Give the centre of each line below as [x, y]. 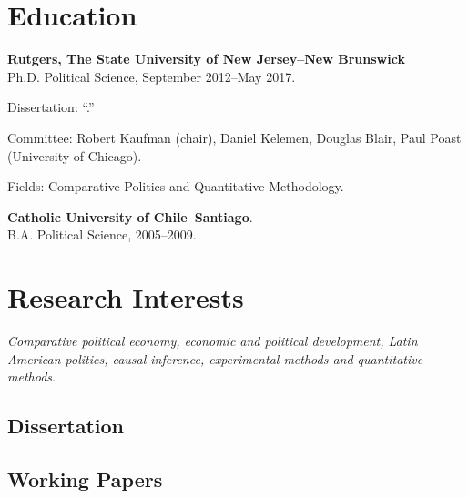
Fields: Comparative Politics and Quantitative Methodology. [176, 186]
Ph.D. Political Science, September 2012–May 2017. [152, 76]
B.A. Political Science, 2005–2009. [102, 234]
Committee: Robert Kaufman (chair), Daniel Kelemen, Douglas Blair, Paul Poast [234, 137]
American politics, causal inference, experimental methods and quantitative [215, 358]
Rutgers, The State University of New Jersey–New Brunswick [206, 59]
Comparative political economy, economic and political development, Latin [213, 340]
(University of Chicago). [75, 155]
